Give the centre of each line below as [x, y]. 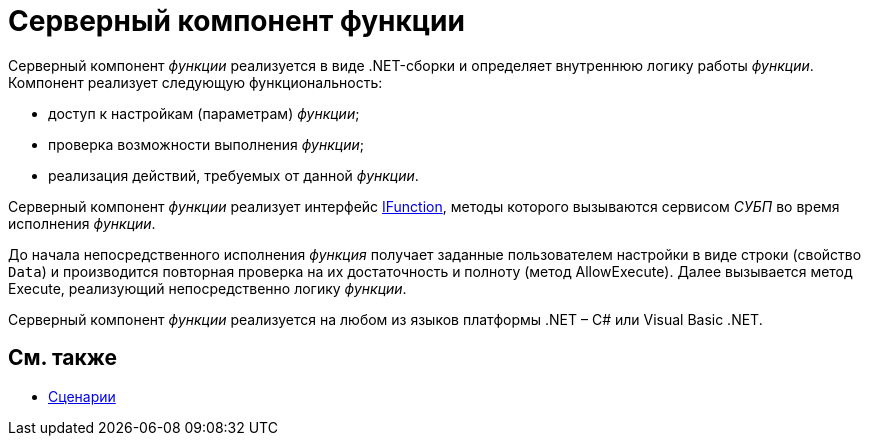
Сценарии [82, 396]
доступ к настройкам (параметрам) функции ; [204, 113]
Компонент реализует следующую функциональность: [195, 82]
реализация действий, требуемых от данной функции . [233, 175]
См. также [63, 358]
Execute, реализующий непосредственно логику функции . [207, 288]
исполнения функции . [82, 223]
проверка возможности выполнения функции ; [206, 144]
